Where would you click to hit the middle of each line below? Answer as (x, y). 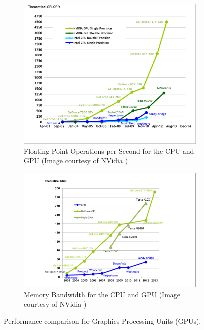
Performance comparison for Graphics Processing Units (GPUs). (102, 321)
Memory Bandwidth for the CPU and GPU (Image (102, 294)
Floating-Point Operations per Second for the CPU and (109, 151)
